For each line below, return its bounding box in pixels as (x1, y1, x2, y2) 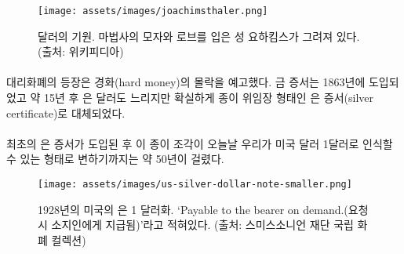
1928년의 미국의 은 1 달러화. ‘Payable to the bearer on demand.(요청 (38, 201, 369, 217)
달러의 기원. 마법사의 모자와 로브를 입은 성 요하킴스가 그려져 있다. (38, 27, 360, 44)
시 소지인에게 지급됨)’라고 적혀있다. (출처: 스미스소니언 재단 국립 (38, 216, 354, 233)
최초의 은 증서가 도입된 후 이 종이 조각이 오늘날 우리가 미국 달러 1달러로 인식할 (6, 135, 393, 151)
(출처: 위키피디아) (38, 43, 124, 60)
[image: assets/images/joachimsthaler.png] (38, 5, 268, 16)
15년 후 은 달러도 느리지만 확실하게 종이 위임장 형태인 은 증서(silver (43, 89, 374, 106)
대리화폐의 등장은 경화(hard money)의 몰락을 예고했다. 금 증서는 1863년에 (6, 74, 366, 90)
